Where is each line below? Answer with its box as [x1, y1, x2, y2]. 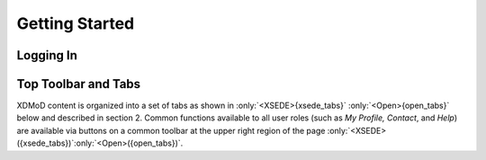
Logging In [16, 48, 78, 63]
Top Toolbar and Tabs [16, 76, 141, 92]
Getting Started [16, 13, 135, 33]
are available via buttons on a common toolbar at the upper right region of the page [16, 125, 326, 136]
